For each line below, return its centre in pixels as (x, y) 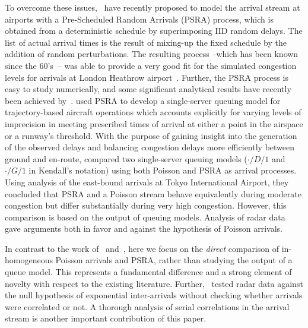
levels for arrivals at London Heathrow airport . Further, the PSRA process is (147, 77)
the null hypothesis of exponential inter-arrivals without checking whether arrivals (154, 295)
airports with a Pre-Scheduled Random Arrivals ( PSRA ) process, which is (139, 19)
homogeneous (29, 260)
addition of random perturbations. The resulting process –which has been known (152, 54)
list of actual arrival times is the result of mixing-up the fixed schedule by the (146, 42)
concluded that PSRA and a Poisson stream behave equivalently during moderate (153, 193)
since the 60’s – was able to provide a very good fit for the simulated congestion (151, 65)
